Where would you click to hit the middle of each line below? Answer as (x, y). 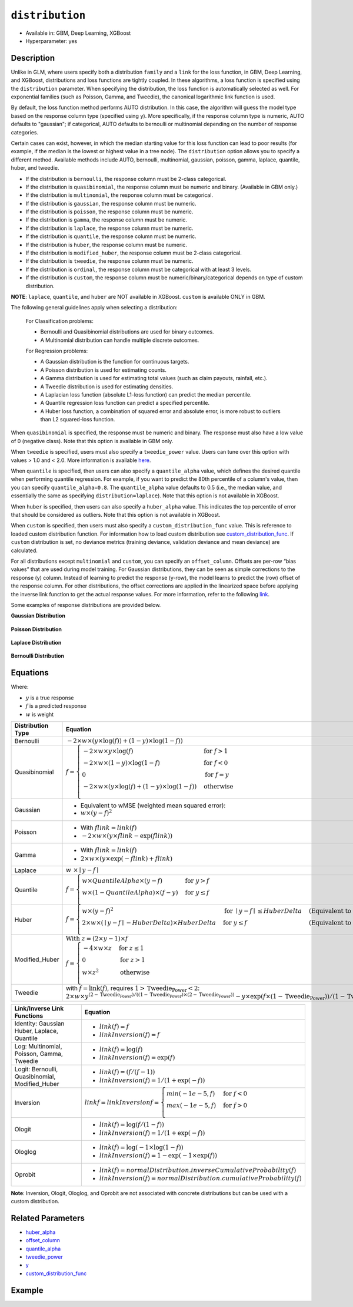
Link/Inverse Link (39, 1008)
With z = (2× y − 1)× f (97, 938)
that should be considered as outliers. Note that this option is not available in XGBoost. (116, 514)
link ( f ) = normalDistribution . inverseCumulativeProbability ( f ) (198, 1170)
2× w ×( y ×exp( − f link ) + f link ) (126, 859)
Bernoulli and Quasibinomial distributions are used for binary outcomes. (127, 332)
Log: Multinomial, (38, 1046)
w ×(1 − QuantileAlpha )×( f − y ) (130, 892)
